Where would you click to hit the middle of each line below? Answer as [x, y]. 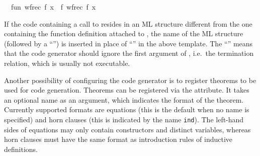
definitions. [21, 149]
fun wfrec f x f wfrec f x [53, 7]
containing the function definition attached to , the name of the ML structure [124, 33]
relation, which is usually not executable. [67, 63]
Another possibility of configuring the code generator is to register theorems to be [130, 80]
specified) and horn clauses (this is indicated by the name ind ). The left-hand [124, 119]
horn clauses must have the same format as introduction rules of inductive [118, 139]
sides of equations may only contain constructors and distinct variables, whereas [127, 129]
